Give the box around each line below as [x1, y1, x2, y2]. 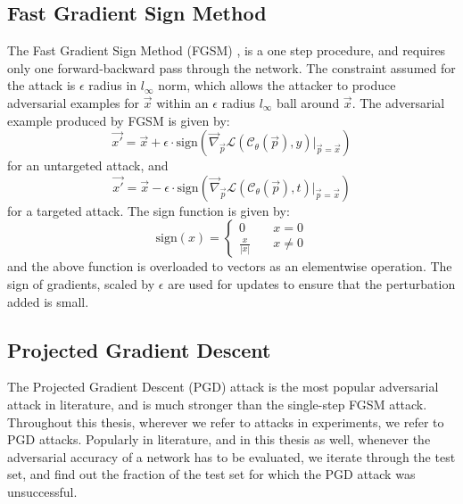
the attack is [7, 76, 76, 95]
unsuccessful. [7, 482, 78, 500]
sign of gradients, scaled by [7, 274, 155, 293]
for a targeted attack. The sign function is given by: [7, 201, 290, 219]
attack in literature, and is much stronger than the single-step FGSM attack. [7, 394, 427, 413]
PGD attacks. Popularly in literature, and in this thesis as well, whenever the [7, 430, 431, 449]
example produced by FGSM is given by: [7, 111, 230, 129]
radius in [88, 76, 137, 95]
